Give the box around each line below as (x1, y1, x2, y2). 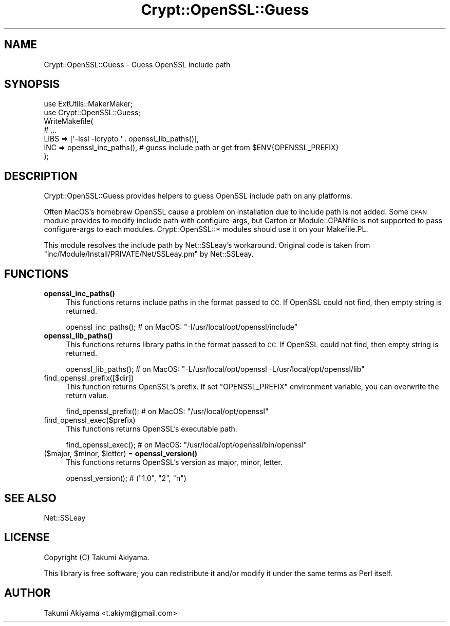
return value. (66, 391, 109, 400)
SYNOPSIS (4, 78, 60, 91)
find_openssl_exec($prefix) (44, 416, 136, 425)
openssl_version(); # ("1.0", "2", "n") (66, 474, 186, 483)
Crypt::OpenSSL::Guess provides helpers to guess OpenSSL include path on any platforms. (44, 191, 352, 201)
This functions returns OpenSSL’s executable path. (66, 424, 237, 434)
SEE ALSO (4, 491, 57, 505)
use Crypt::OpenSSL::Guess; (44, 108, 141, 117)
